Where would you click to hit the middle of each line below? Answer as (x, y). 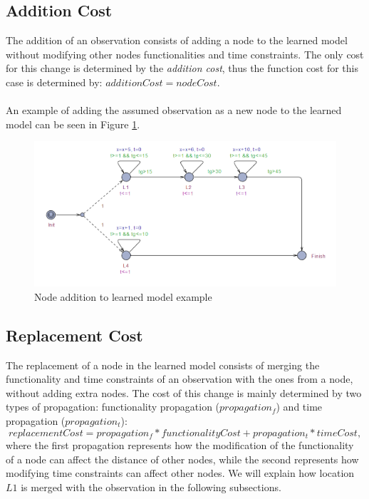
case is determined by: (54, 82)
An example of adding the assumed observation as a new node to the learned (174, 110)
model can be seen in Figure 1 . (73, 124)
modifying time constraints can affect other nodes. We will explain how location (180, 473)
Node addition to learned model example (123, 296)
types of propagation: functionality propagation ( (113, 407)
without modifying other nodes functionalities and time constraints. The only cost (185, 54)
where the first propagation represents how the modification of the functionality (180, 445)
